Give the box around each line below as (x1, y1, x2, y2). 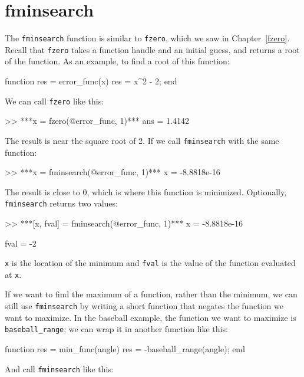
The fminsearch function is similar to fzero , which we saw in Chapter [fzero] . (5, 32, 290, 44)
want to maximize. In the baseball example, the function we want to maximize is (5, 311, 296, 323)
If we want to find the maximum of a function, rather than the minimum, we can (5, 288, 298, 300)
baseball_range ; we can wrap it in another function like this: (5, 323, 228, 335)
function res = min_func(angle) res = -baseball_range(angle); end (5, 342, 245, 355)
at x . (5, 268, 22, 280)
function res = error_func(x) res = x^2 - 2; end (5, 75, 177, 87)
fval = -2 (5, 237, 37, 249)
